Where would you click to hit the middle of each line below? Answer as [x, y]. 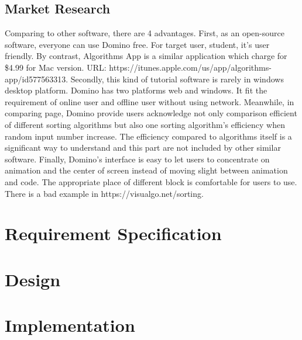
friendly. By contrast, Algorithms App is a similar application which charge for [146, 56]
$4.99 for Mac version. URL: [56, 67]
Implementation [70, 325]
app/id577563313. [37, 79]
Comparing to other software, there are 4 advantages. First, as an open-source [145, 33]
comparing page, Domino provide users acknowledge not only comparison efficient [151, 113]
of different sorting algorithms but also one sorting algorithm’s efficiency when [145, 124]
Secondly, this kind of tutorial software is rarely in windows [177, 79]
